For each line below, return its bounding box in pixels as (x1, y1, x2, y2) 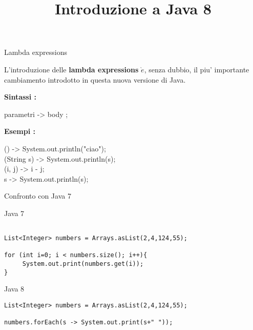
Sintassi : (4, 91, 36, 102)
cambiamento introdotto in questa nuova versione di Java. (4, 74, 186, 85)
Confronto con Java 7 (4, 190, 71, 201)
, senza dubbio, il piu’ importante (144, 64, 249, 74)
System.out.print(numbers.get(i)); (22, 260, 144, 268)
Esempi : (4, 126, 35, 137)
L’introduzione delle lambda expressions (4, 64, 139, 74)
